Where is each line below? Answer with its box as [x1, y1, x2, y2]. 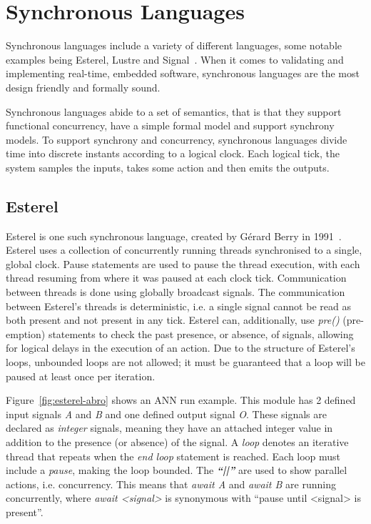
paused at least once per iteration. [6, 368, 156, 383]
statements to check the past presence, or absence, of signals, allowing [48, 326, 354, 341]
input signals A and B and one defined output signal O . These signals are [6, 406, 327, 421]
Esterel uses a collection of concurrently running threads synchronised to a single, [6, 242, 362, 257]
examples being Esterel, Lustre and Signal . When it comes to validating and [6, 51, 344, 66]
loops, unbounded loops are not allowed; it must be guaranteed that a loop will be [6, 355, 365, 370]
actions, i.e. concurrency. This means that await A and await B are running [6, 476, 336, 491]
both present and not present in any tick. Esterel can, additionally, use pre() [6, 312, 340, 327]
